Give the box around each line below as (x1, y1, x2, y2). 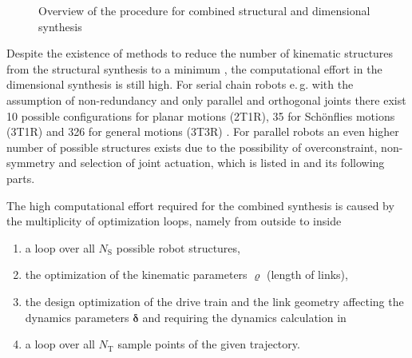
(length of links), (266, 266, 348, 283)
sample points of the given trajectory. (117, 336, 300, 352)
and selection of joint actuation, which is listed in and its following (58, 154, 385, 171)
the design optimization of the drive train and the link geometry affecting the (25, 292, 404, 309)
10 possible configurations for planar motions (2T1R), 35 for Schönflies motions (6, 107, 395, 124)
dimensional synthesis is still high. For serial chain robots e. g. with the (6, 76, 354, 93)
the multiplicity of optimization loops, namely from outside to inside (6, 213, 342, 229)
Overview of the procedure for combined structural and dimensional (38, 2, 370, 18)
